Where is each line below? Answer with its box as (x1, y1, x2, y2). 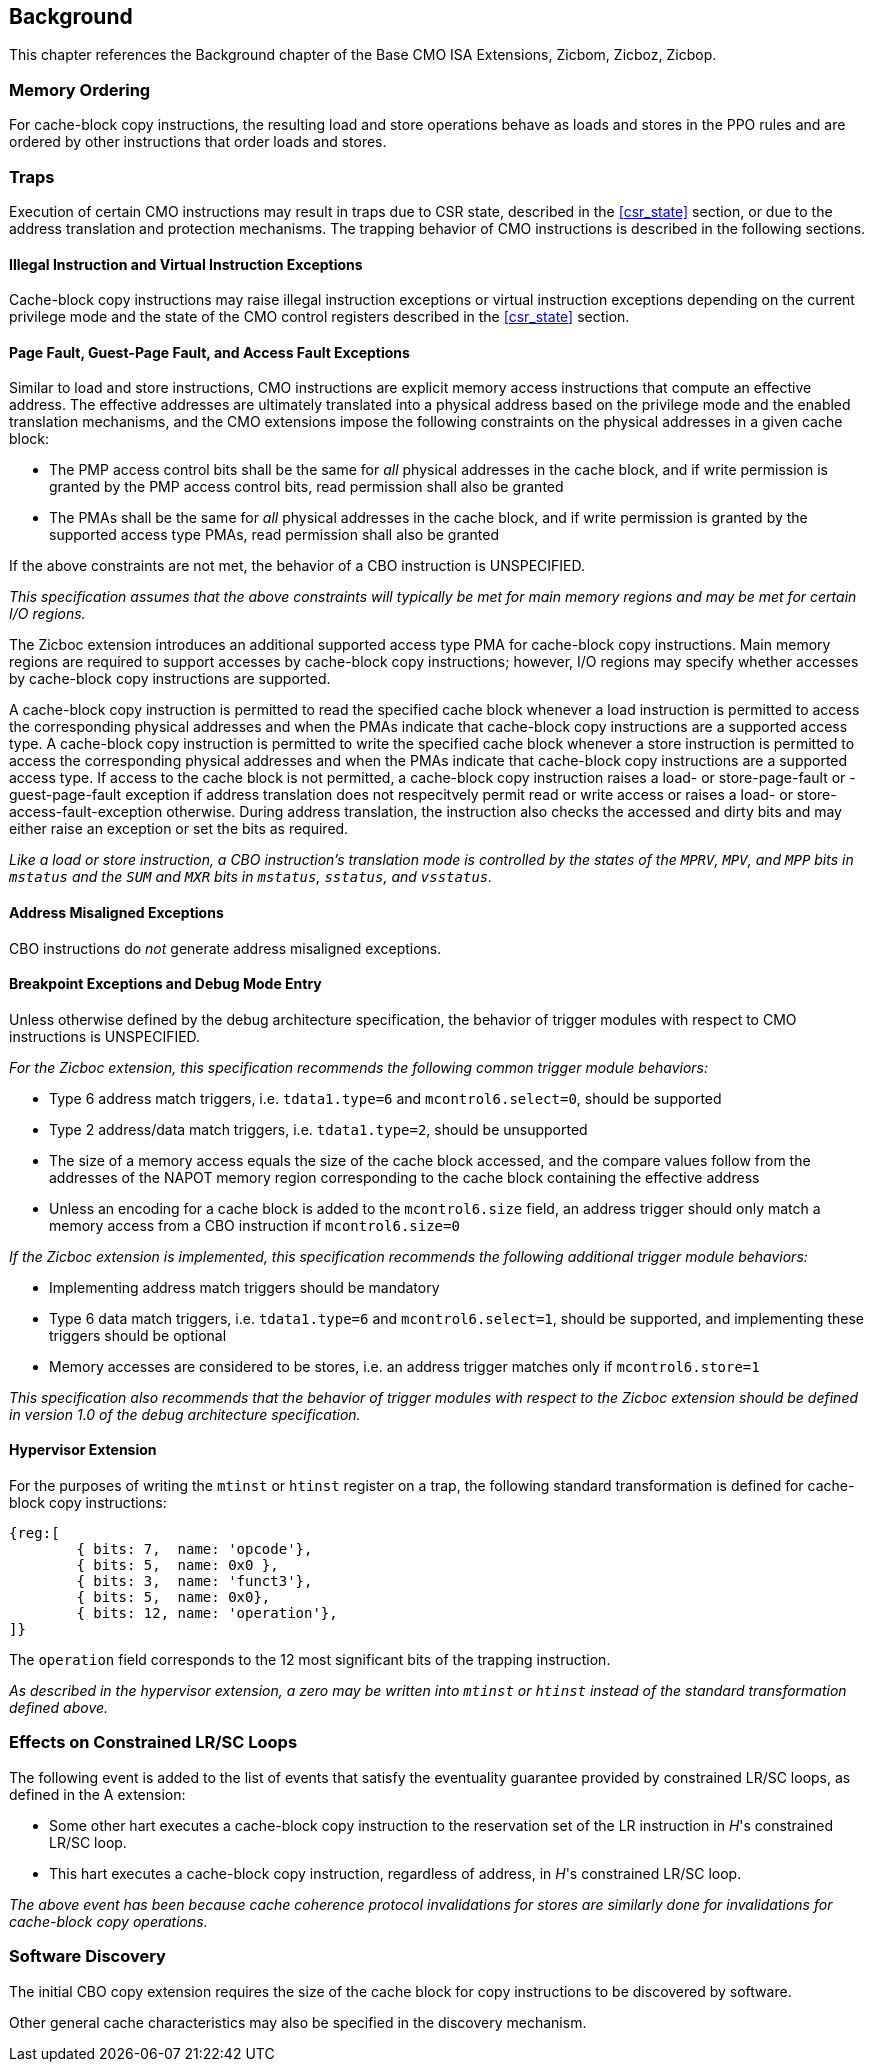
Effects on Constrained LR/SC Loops (9, 1732, 298, 1753)
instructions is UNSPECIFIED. (9, 1027, 201, 1045)
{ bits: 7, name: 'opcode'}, (76, 1541, 313, 1558)
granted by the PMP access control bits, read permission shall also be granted (49, 478, 564, 496)
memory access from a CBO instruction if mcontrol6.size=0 (49, 1216, 460, 1234)
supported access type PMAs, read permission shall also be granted (49, 526, 499, 544)
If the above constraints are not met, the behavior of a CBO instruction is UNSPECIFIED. (9, 557, 585, 575)
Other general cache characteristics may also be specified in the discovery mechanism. (9, 2013, 587, 2031)
